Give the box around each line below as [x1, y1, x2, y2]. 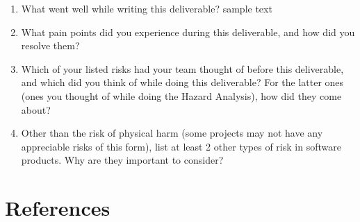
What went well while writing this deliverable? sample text [21, 1, 272, 15]
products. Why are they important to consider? [21, 153, 224, 167]
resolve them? [21, 38, 80, 53]
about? [21, 102, 51, 117]
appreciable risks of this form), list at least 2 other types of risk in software [21, 139, 341, 153]
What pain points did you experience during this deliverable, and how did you [21, 24, 355, 39]
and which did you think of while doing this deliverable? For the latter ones [21, 75, 344, 89]
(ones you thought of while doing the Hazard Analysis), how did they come [21, 88, 342, 103]
